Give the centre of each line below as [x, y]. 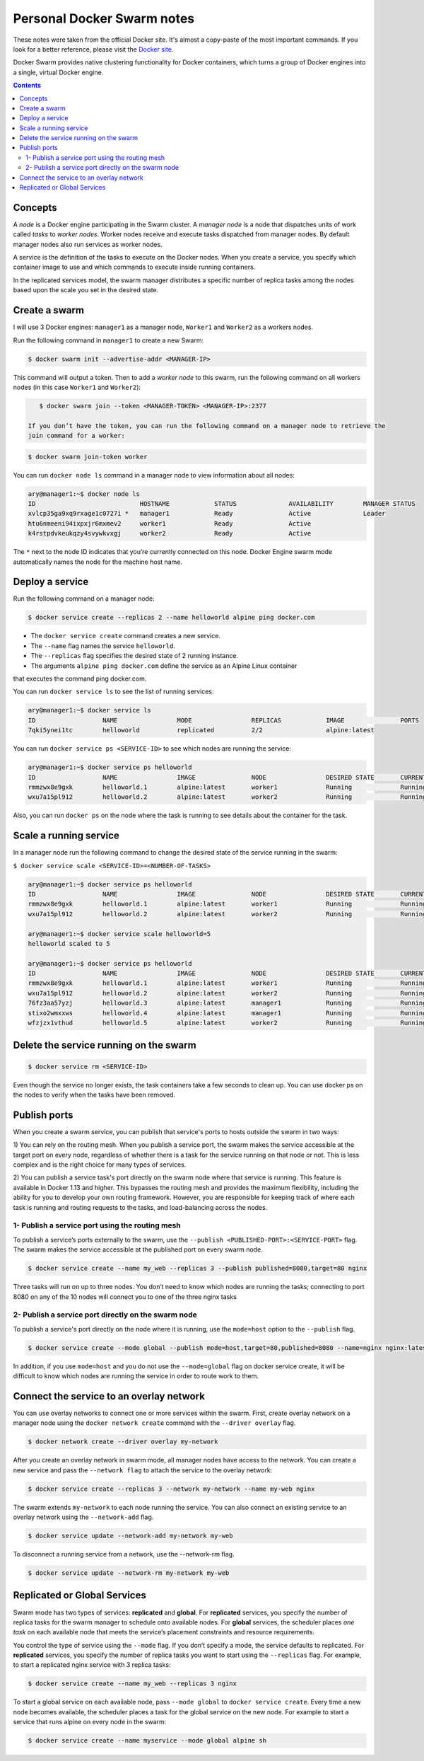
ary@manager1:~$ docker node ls [84, 494]
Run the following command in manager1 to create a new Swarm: [108, 340]
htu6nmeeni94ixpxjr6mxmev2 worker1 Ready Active [170, 523]
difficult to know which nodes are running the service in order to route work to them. [136, 1376]
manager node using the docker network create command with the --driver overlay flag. [154, 1423]
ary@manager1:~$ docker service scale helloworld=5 [119, 934]
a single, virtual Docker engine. [58, 72]
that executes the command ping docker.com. [80, 679]
